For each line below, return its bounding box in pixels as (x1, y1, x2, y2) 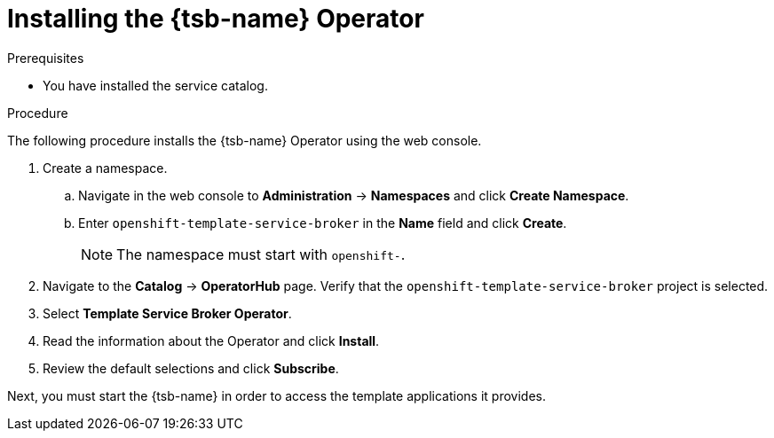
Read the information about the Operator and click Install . (43, 332, 380, 348)
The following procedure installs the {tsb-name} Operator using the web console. (7, 132, 482, 148)
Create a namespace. (43, 160, 168, 176)
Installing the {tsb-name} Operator (7, 4, 424, 34)
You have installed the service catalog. (43, 77, 268, 93)
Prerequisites (7, 50, 84, 66)
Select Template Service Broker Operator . (43, 305, 292, 321)
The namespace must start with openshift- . (116, 245, 406, 263)
